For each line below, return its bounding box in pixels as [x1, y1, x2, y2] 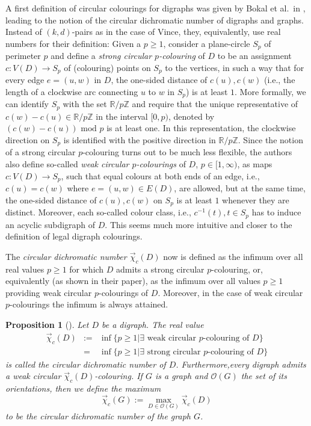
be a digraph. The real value [101, 318, 204, 330]
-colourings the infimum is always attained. [10, 298, 168, 310]
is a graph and [155, 369, 208, 382]
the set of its [241, 369, 287, 382]
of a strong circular [5, 146, 76, 158]
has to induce [251, 206, 301, 218]
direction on [5, 133, 50, 146]
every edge [5, 73, 45, 86]
